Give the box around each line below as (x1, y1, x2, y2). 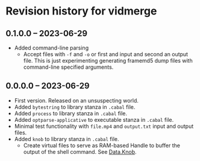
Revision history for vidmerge (5, 4, 157, 18)
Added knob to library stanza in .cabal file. (14, 135, 119, 142)
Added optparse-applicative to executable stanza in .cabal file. (14, 116, 174, 123)
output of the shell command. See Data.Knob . (23, 148, 137, 155)
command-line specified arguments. (23, 63, 114, 71)
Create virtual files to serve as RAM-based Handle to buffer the (23, 142, 180, 149)
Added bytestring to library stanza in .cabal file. (14, 103, 136, 110)
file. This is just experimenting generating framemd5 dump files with (23, 57, 193, 64)
